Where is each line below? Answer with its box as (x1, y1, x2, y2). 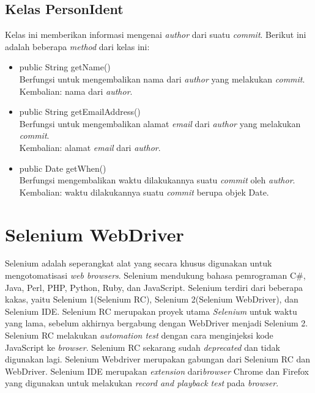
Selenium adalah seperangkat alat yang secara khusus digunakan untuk (5, 257, 272, 270)
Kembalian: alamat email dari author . (19, 141, 161, 153)
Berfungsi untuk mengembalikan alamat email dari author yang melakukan (19, 117, 301, 130)
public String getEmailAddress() (19, 105, 141, 118)
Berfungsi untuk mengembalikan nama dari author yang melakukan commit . (19, 72, 305, 85)
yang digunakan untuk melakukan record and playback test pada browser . (5, 376, 279, 389)
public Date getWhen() (19, 161, 106, 174)
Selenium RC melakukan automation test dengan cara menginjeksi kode (5, 329, 273, 342)
